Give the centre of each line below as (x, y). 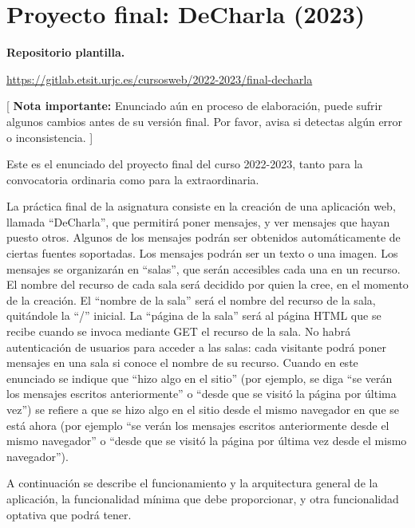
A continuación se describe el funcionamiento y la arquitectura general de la (192, 483)
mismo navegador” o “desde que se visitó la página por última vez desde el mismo (207, 441)
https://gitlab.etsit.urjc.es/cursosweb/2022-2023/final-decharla (160, 79)
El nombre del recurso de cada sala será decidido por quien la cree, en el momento (207, 284)
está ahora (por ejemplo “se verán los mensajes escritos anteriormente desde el (198, 425)
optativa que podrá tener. (69, 514)
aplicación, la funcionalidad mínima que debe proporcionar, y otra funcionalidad (203, 498)
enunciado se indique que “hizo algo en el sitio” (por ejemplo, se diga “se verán (200, 378)
